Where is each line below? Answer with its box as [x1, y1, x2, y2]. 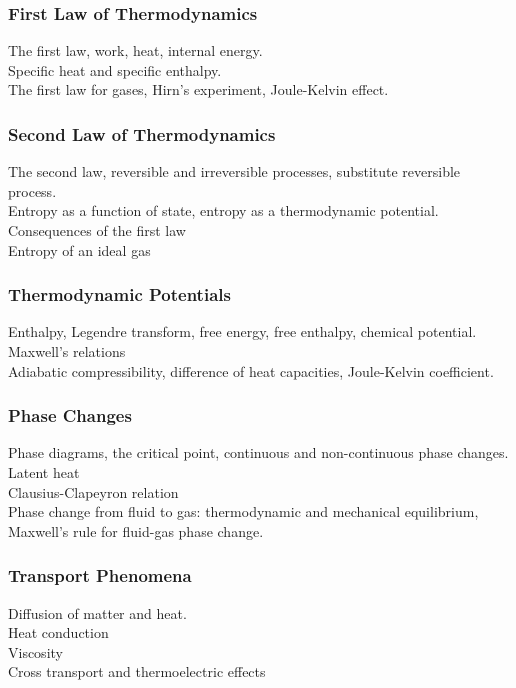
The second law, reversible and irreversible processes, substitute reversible [8, 161, 461, 182]
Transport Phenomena [8, 563, 192, 588]
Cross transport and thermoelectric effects [8, 661, 266, 682]
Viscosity [8, 641, 63, 662]
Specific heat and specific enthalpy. [8, 59, 222, 80]
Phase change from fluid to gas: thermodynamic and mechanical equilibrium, [8, 501, 479, 522]
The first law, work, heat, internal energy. [8, 40, 263, 61]
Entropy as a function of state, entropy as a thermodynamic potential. [8, 200, 439, 221]
